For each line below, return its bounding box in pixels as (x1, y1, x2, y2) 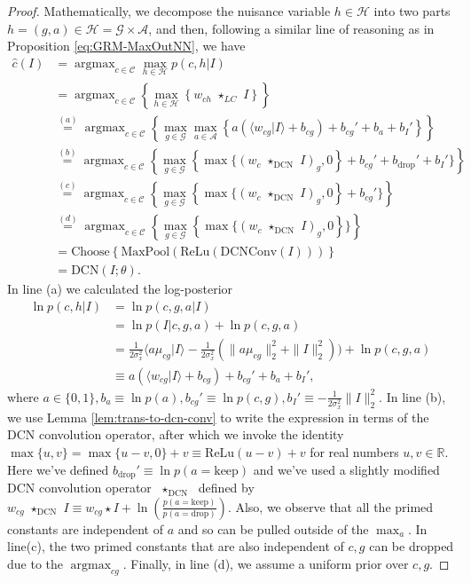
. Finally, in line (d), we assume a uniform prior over (122, 554, 409, 572)
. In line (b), (379, 387, 446, 406)
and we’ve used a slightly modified (253, 460, 440, 478)
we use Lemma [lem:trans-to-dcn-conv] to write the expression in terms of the (7, 407, 429, 426)
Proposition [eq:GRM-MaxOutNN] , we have (7, 36, 246, 55)
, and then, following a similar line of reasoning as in (148, 19, 435, 37)
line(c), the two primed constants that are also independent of (7, 537, 344, 555)
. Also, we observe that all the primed (227, 497, 434, 516)
